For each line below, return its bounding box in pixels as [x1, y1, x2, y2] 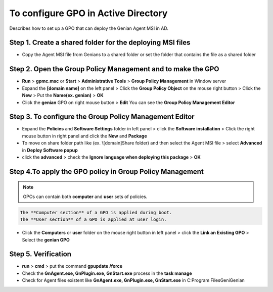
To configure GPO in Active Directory [9, 8, 168, 19]
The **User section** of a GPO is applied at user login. [20, 217, 167, 222]
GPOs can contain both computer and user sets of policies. [23, 193, 148, 200]
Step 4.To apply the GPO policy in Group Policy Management [9, 167, 204, 176]
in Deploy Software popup [22, 147, 78, 153]
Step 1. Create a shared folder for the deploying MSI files [9, 38, 191, 47]
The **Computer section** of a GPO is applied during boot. [20, 210, 172, 215]
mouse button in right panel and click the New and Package [22, 133, 148, 139]
